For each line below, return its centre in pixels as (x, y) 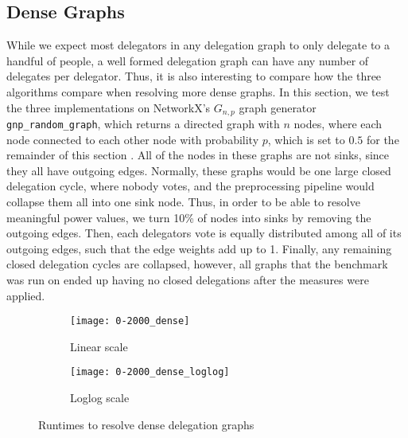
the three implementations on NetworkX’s (109, 107)
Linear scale (99, 346)
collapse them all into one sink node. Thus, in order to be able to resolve (183, 202)
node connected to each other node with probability (133, 139)
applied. (26, 295)
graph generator (278, 107)
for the (383, 139)
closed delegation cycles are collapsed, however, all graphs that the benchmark (197, 264)
